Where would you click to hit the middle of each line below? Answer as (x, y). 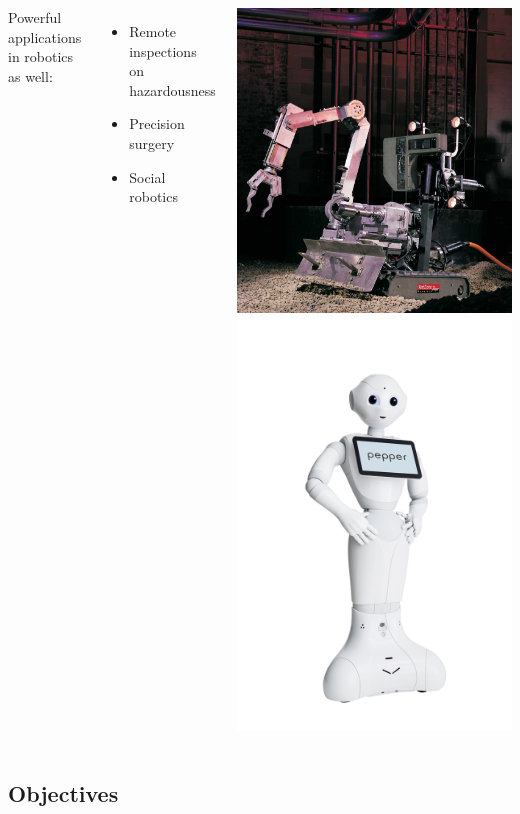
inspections (163, 50)
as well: (30, 75)
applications (45, 36)
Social (147, 176)
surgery (152, 142)
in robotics (41, 56)
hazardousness (172, 89)
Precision (157, 123)
